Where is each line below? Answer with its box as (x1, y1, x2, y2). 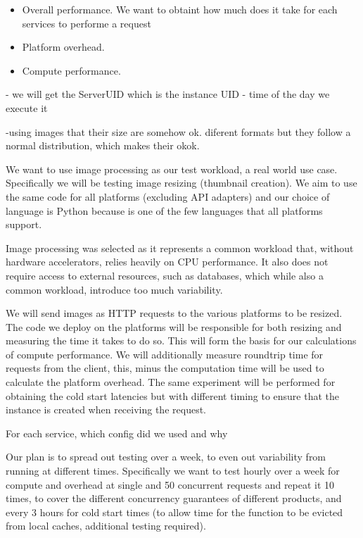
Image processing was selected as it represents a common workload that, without (6, 240, 354, 255)
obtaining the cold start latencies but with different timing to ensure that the (6, 388, 340, 403)
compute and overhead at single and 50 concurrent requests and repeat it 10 (6, 477, 335, 492)
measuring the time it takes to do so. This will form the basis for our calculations (6, 333, 357, 348)
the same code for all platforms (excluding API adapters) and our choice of (6, 189, 330, 204)
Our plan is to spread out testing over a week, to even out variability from (6, 449, 326, 464)
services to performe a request (22, 15, 151, 30)
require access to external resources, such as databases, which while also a (6, 268, 324, 282)
